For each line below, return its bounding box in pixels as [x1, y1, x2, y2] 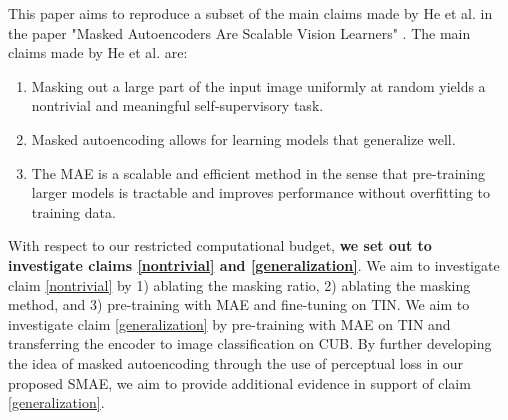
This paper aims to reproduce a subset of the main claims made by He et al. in [8, 3, 493, 23]
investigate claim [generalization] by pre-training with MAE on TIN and [8, 313, 451, 334]
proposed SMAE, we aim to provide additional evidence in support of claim [8, 372, 471, 393]
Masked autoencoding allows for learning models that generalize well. [31, 128, 456, 149]
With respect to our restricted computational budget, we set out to [8, 235, 432, 256]
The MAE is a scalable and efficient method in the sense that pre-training [31, 162, 486, 183]
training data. [31, 201, 116, 222]
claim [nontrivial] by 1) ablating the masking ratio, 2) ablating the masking [8, 274, 471, 295]
